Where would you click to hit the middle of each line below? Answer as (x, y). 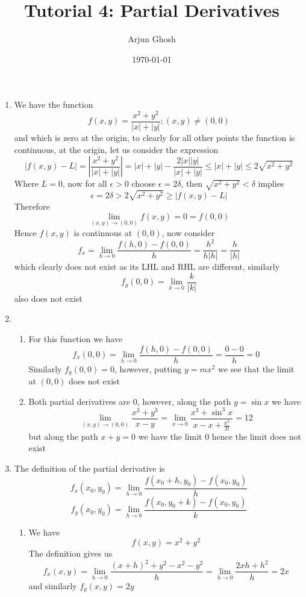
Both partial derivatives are (79, 401)
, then (192, 183)
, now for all (85, 183)
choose (144, 183)
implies (271, 183)
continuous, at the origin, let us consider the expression (116, 149)
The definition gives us (70, 553)
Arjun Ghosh (152, 39)
